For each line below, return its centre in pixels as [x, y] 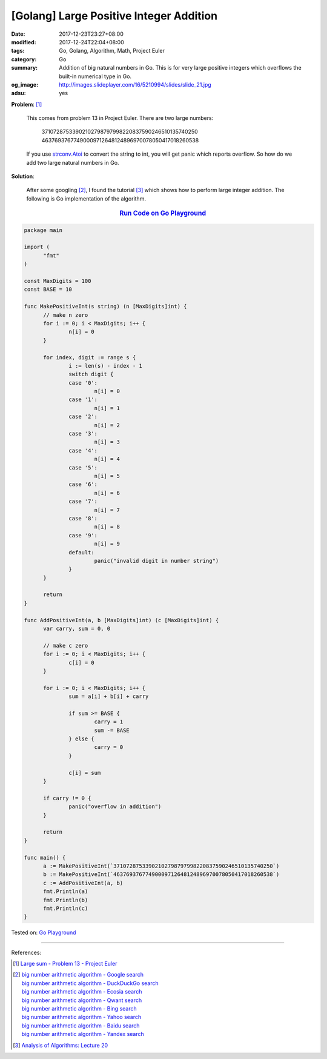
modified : [24, 42]
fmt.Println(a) [66, 891]
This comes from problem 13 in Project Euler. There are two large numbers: [120, 118]
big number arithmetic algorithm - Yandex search [83, 1034]
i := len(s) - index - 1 [105, 366]
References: [26, 952]
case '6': [83, 484]
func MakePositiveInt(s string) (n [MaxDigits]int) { [105, 307]
